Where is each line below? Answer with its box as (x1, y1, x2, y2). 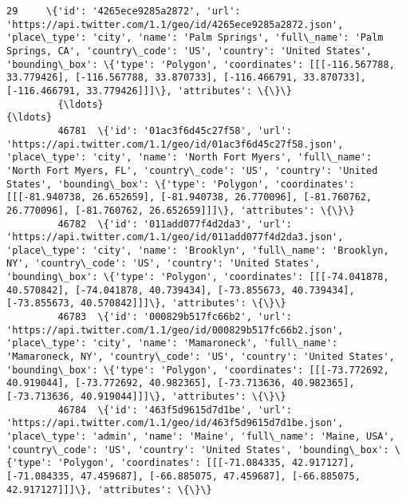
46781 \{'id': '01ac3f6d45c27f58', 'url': (57, 124, 292, 136)
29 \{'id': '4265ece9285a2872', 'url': (6, 6, 241, 17)
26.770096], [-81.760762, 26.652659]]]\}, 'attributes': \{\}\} (6, 204, 355, 216)
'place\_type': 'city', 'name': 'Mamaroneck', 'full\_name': (6, 337, 338, 349)
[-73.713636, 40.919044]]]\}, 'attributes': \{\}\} (6, 391, 286, 403)
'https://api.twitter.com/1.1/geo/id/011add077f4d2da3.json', (6, 231, 344, 243)
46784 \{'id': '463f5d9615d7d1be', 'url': (57, 404, 292, 416)
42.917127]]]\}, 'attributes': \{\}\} (6, 483, 212, 495)
